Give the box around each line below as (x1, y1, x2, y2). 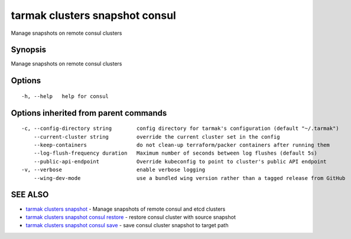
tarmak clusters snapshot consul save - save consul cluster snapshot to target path (25, 222, 229, 229)
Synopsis (11, 45, 47, 55)
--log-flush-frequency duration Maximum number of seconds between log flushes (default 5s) (33, 150, 317, 156)
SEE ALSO (11, 189, 49, 200)
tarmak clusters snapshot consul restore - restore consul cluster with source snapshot (25, 213, 236, 221)
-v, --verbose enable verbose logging (21, 166, 206, 173)
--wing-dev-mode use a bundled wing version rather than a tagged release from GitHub (33, 175, 346, 181)
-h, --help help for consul (21, 93, 109, 100)
